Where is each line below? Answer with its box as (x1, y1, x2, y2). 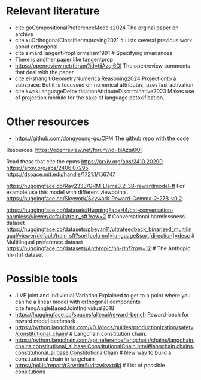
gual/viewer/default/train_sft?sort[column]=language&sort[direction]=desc (6, 232, 190, 239)
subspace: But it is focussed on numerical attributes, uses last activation (14, 81, 194, 88)
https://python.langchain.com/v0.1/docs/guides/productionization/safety (14, 323, 194, 330)
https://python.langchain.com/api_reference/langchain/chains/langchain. (14, 336, 195, 343)
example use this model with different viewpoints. (6, 189, 129, 196)
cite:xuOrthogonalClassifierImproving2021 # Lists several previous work (14, 37, 193, 44)
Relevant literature (6, 4, 100, 18)
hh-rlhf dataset (6, 251, 44, 258)
